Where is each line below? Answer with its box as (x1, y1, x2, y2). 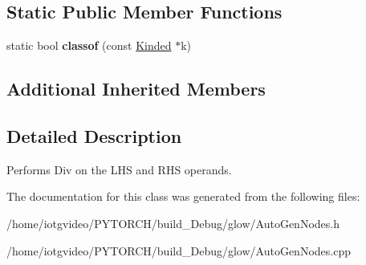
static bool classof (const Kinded (6, 37, 172, 54)
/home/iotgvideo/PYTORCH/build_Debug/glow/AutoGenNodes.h (6, 214, 340, 231)
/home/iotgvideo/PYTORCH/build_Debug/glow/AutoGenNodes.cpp (6, 242, 351, 259)
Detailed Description (6, 123, 182, 148)
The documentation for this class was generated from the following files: (6, 188, 360, 205)
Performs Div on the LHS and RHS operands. (6, 161, 232, 177)
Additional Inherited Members (6, 76, 266, 101)
